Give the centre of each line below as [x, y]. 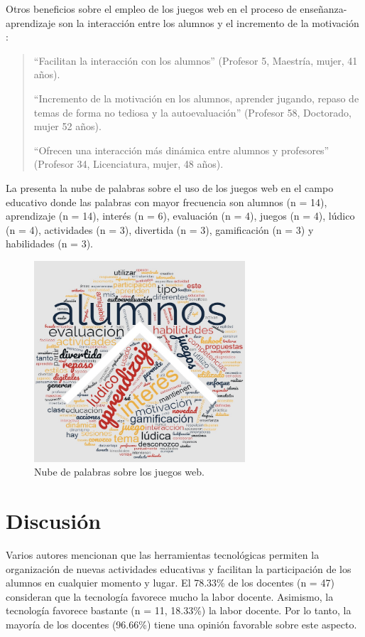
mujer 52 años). [67, 126]
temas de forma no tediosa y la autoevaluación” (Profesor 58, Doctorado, [193, 112]
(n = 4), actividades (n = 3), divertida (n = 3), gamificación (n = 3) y [160, 229]
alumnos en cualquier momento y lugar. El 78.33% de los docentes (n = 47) [170, 583]
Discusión [54, 521]
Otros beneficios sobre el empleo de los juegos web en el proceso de [151, 9]
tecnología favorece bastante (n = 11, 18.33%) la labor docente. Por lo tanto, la [179, 610]
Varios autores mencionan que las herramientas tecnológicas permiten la [163, 555]
